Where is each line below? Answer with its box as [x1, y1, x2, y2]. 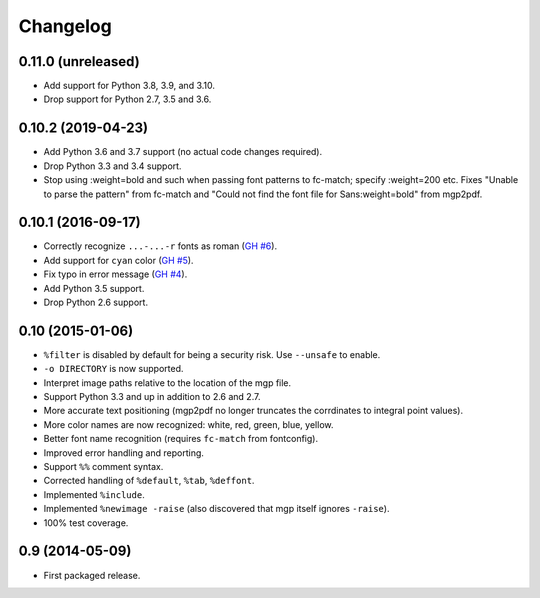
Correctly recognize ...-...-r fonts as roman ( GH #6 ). [43, 240, 278, 252]
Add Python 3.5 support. [43, 282, 145, 294]
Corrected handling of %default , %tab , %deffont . [43, 475, 255, 487]
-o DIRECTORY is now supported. [43, 363, 184, 375]
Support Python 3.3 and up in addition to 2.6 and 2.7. [43, 391, 261, 403]
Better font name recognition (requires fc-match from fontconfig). [43, 433, 319, 445]
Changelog [18, 15, 112, 37]
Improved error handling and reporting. [43, 446, 205, 459]
